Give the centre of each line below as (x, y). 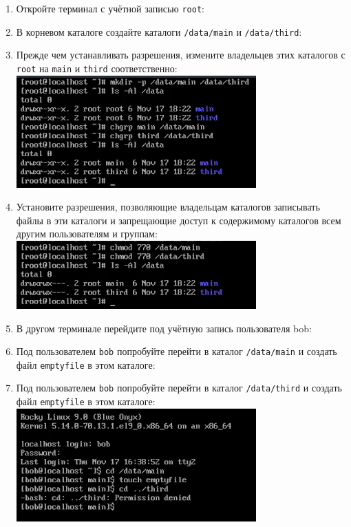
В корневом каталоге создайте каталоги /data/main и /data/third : (159, 31)
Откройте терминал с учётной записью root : (110, 8)
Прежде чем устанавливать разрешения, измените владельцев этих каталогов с (181, 55)
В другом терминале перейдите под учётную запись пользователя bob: (164, 328)
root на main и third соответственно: (97, 68)
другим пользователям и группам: (87, 234)
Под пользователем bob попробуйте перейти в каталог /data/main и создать (177, 351)
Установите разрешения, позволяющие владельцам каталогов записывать (168, 207)
